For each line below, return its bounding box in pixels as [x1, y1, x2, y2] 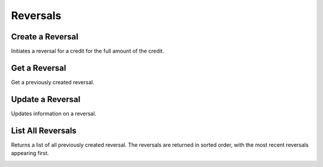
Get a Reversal [11, 63, 66, 73]
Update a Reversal [11, 94, 81, 104]
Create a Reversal [11, 32, 79, 42]
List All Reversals [11, 125, 77, 135]
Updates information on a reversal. [11, 110, 97, 117]
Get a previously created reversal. [11, 78, 95, 86]
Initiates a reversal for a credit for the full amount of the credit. [11, 48, 164, 55]
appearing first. [11, 150, 49, 157]
